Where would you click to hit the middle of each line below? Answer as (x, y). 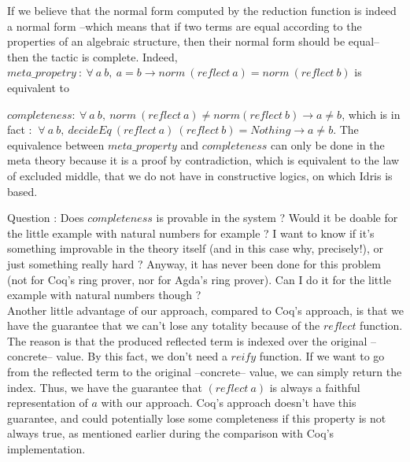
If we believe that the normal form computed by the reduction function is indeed (202, 10)
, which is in (371, 114)
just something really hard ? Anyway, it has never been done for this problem (194, 263)
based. (22, 191)
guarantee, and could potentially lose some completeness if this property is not (197, 418)
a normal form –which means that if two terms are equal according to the (185, 26)
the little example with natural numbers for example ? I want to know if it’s (191, 233)
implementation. (46, 449)
